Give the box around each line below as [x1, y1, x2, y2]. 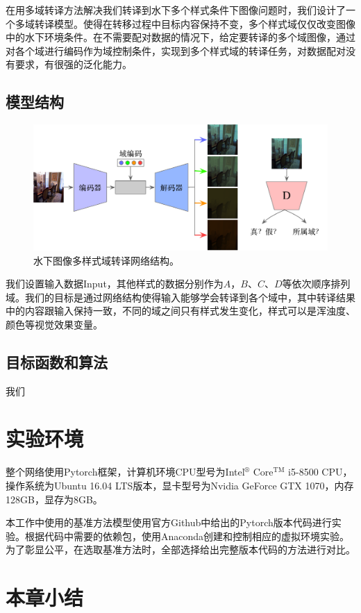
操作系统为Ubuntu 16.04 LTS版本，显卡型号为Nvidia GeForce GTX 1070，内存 [6, 478, 354, 493]
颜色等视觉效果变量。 [6, 317, 103, 331]
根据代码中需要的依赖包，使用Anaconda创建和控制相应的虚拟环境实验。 [24, 528, 350, 543]
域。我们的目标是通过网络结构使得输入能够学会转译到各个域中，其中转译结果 [6, 289, 355, 304]
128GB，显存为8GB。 [6, 492, 103, 506]
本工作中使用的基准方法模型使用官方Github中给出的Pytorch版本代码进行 [6, 515, 332, 530]
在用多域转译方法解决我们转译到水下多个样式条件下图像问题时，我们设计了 [6, 3, 346, 17]
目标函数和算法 [6, 351, 108, 372]
